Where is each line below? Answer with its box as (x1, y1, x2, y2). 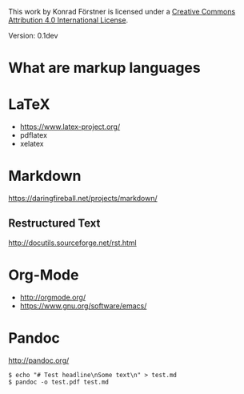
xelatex (19, 139, 44, 149)
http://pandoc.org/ (8, 356, 70, 365)
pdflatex (19, 131, 48, 140)
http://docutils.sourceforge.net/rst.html (8, 238, 138, 247)
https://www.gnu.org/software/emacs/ (19, 300, 147, 311)
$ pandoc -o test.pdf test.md (8, 378, 110, 386)
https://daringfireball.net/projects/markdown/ (8, 194, 158, 203)
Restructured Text (8, 216, 101, 231)
